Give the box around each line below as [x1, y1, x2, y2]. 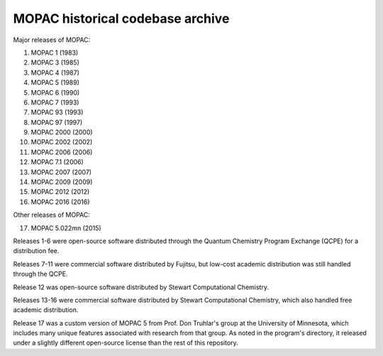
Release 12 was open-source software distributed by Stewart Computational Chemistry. [13, 283, 270, 291]
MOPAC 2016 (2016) [30, 198, 90, 206]
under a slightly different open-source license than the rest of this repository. [13, 338, 239, 347]
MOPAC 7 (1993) [30, 98, 79, 107]
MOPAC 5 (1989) [30, 78, 79, 87]
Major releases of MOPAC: [13, 36, 91, 44]
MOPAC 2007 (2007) [30, 168, 92, 176]
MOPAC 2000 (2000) [30, 128, 93, 136]
